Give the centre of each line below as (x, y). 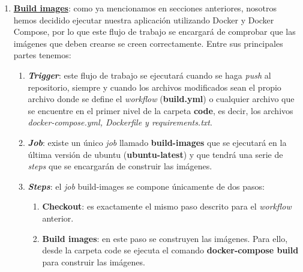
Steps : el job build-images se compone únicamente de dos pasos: (146, 186)
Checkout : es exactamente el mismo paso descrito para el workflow (167, 206)
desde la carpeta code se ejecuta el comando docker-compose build (170, 250)
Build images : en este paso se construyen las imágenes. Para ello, (165, 238)
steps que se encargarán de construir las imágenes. (120, 166)
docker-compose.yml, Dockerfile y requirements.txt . (120, 122)
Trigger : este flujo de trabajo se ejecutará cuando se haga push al (149, 75)
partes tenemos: (42, 55)
